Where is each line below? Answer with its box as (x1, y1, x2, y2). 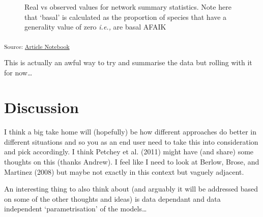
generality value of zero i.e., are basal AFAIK (24, 21, 166, 32)
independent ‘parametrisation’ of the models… (4, 203, 147, 214)
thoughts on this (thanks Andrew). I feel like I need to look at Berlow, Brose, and (4, 156, 259, 167)
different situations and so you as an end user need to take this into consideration (4, 136, 258, 147)
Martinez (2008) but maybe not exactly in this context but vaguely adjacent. (4, 166, 244, 177)
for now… (4, 67, 33, 77)
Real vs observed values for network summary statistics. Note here (24, 2, 231, 12)
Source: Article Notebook (4, 42, 70, 50)
